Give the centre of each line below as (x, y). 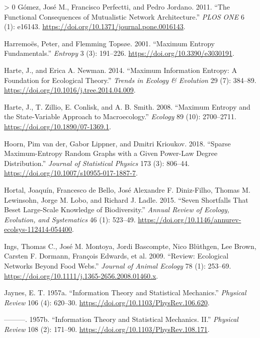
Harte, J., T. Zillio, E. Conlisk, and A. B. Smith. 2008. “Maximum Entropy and (127, 106)
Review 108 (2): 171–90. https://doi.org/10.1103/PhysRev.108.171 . (107, 329)
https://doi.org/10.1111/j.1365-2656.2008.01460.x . (81, 275)
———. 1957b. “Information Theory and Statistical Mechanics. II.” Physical (121, 319)
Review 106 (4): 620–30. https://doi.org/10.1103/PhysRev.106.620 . (107, 302)
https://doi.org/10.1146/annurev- (190, 219)
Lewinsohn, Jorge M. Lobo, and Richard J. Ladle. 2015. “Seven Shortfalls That (126, 199)
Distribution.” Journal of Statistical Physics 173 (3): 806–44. (97, 163)
